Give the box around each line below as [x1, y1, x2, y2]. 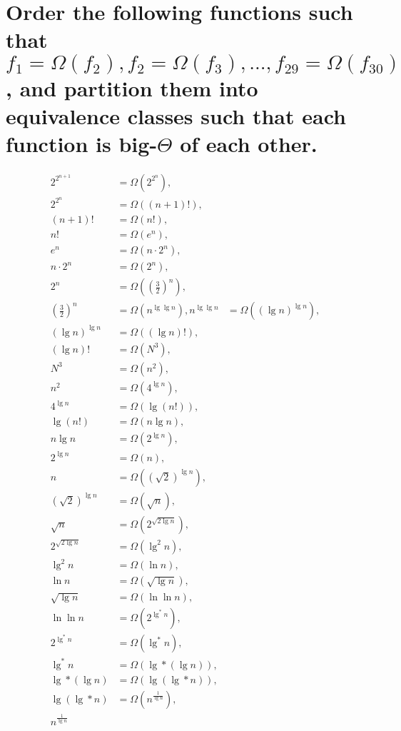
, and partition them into [6, 73, 258, 102]
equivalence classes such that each [6, 101, 346, 130]
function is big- [6, 128, 158, 158]
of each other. [180, 128, 318, 158]
